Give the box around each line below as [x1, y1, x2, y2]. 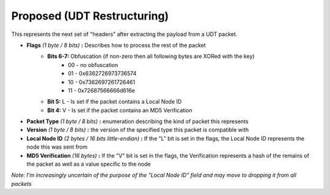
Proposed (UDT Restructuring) [11, 9, 169, 23]
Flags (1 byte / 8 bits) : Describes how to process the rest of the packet [26, 41, 206, 49]
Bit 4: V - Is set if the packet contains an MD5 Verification [47, 107, 193, 114]
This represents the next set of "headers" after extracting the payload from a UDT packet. [11, 30, 238, 38]
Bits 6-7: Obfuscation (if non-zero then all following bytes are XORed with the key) [47, 52, 255, 60]
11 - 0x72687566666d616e [68, 87, 136, 94]
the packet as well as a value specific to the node [26, 160, 151, 168]
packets [11, 180, 32, 187]
